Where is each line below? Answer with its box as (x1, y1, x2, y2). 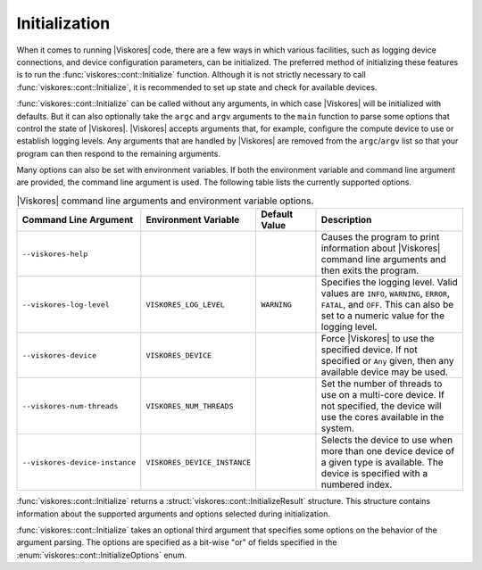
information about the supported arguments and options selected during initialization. (16, 508, 330, 519)
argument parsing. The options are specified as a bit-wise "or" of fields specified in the (16, 537, 337, 548)
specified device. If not (320, 343, 419, 356)
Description (320, 214, 372, 227)
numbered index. (320, 478, 393, 491)
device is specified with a (320, 467, 428, 480)
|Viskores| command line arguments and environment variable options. (16, 194, 314, 207)
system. (320, 422, 354, 434)
